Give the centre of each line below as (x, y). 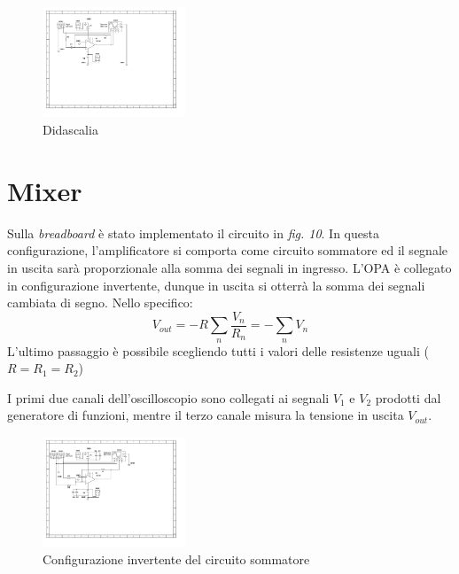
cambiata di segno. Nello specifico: (100, 303)
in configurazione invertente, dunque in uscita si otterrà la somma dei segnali (216, 285)
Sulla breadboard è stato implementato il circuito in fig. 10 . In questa (193, 233)
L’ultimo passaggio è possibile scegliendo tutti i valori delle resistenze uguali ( (218, 350)
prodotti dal (408, 397)
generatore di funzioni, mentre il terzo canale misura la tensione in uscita (206, 415)
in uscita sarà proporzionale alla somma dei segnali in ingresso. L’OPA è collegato (229, 267)
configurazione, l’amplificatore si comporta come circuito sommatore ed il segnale (227, 250)
